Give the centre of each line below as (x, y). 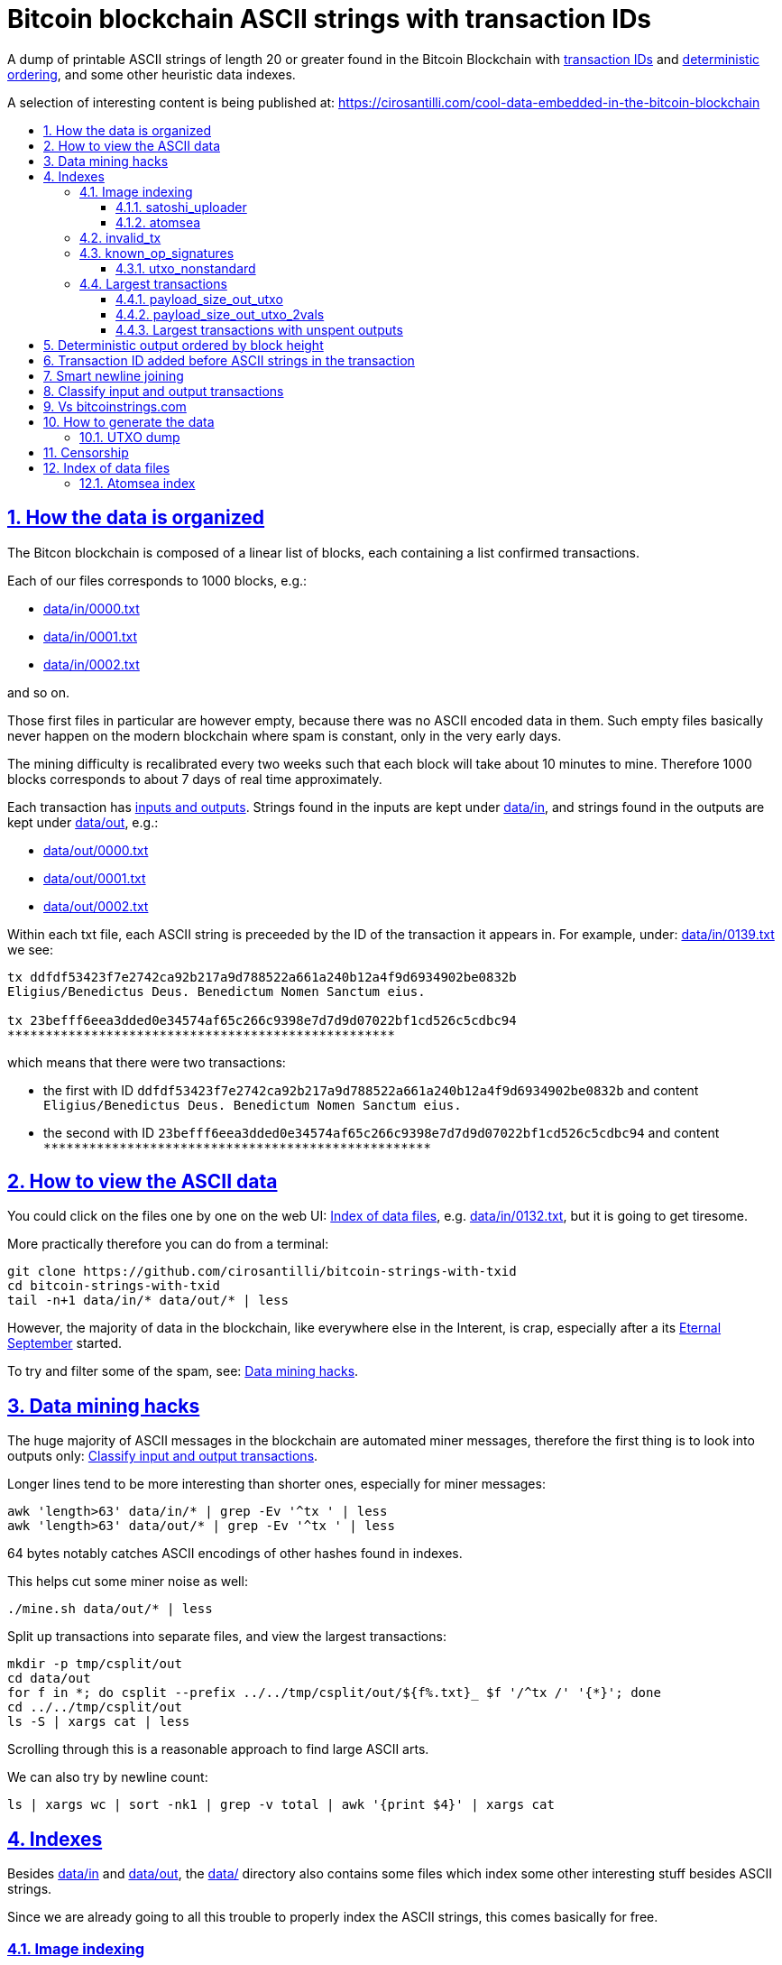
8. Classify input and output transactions (164, 391)
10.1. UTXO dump (130, 437)
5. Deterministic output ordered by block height (184, 345)
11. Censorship (86, 452)
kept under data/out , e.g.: (83, 822)
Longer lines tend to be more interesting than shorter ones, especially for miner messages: (276, 1484)
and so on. (39, 692)
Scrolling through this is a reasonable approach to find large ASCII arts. (218, 1749)
